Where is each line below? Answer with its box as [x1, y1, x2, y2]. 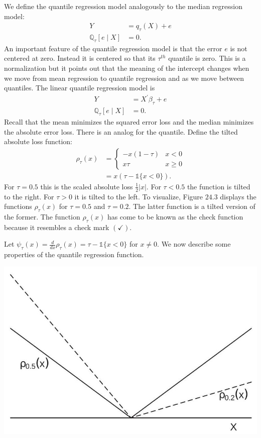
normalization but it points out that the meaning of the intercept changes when [4, 63, 249, 73]
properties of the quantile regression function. [4, 249, 144, 260]
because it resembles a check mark [4, 222, 109, 232]
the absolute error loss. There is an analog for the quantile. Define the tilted [4, 126, 238, 137]
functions [4, 201, 32, 211]
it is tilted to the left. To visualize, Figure [74, 191, 203, 201]
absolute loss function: [4, 136, 72, 147]
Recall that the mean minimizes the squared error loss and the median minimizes [4, 116, 254, 127]
